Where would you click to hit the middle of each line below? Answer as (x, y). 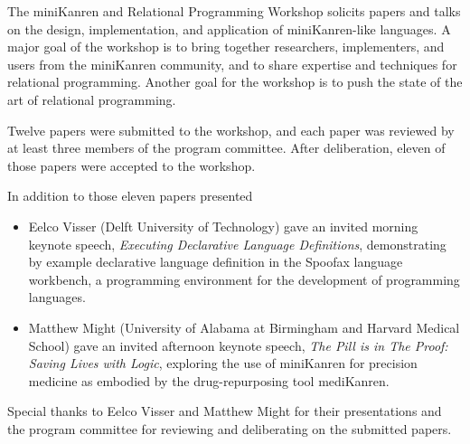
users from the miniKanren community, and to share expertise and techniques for (232, 64)
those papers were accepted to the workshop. (132, 165)
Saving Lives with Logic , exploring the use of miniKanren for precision (223, 363)
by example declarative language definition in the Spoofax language (216, 262)
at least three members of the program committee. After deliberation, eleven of (226, 148)
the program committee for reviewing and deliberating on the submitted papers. (230, 428)
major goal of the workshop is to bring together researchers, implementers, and (226, 47)
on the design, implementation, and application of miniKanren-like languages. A (229, 28)
